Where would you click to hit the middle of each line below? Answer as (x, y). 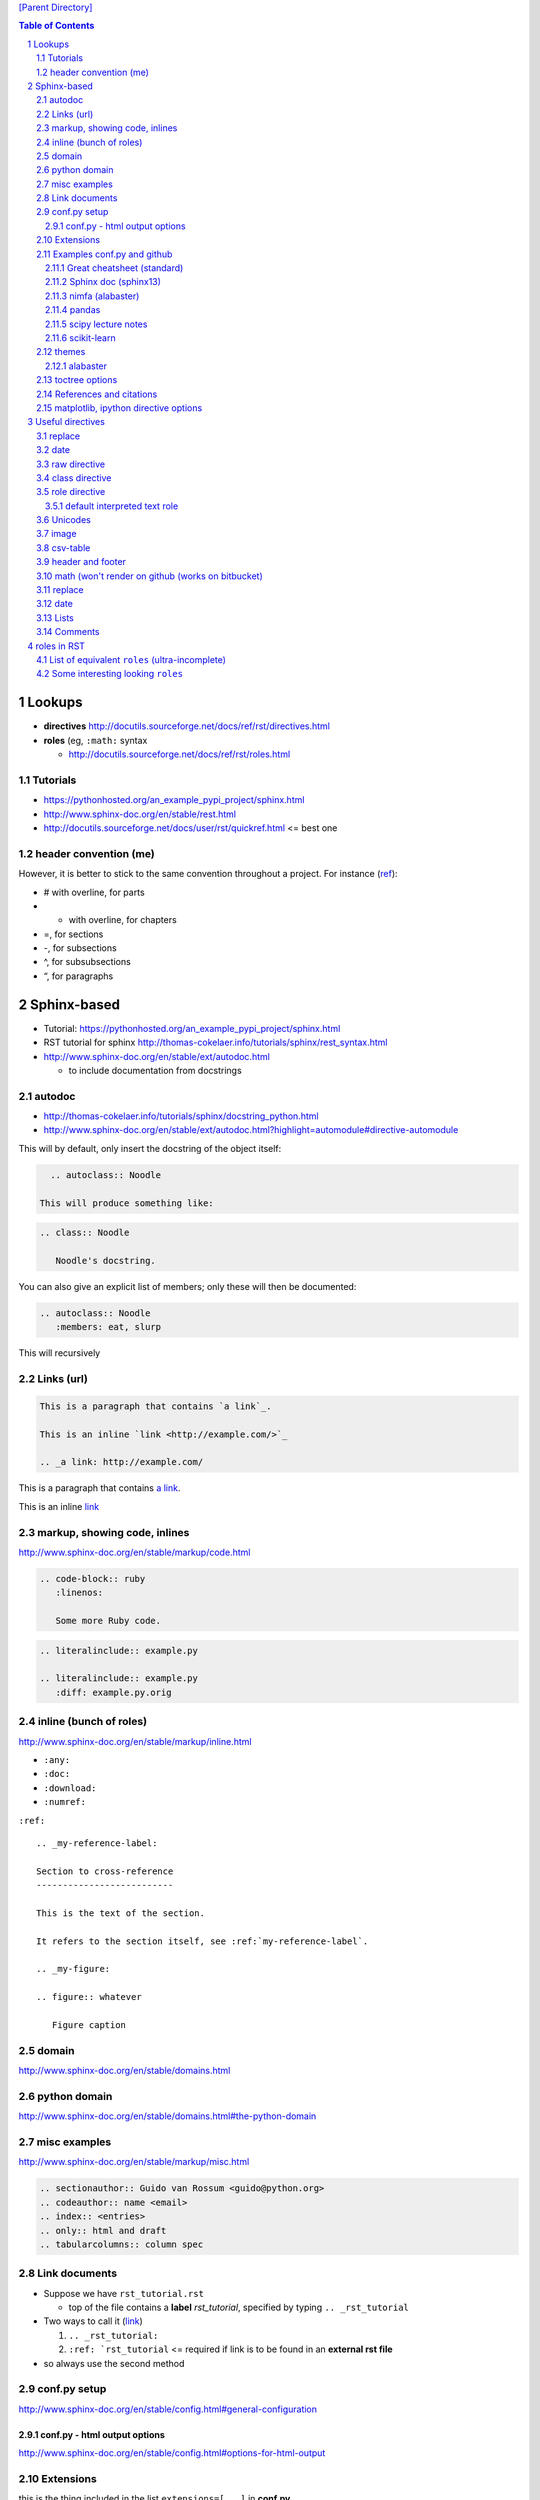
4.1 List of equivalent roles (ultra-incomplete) (131, 659)
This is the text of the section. (120, 1913)
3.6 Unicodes (64, 520)
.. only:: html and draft (103, 2230)
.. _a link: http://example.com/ (121, 1462)
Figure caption (89, 2025)
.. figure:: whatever (89, 1997)
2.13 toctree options (77, 380)
